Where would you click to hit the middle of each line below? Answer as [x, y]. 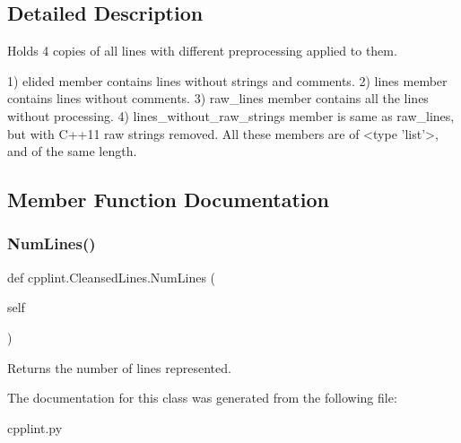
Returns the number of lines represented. [119, 367]
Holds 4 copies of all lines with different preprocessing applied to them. [202, 51]
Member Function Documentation [169, 200]
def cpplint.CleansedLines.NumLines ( [112, 277]
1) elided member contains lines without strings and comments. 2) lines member [227, 80]
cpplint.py [35, 427]
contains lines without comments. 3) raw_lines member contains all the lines [218, 98]
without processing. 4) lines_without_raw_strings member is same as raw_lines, [231, 115]
